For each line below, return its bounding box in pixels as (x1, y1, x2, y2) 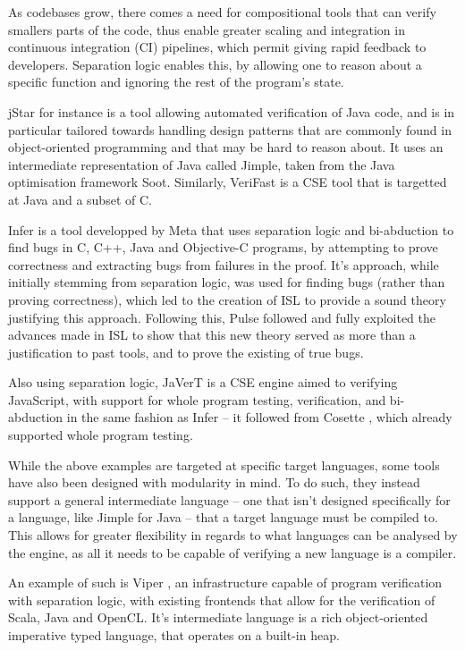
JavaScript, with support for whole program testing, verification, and (8, 390, 386, 409)
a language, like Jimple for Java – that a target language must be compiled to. (8, 508, 438, 527)
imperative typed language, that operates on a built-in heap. (8, 626, 340, 644)
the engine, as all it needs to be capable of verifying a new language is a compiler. (8, 543, 457, 561)
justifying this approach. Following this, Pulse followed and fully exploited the (8, 308, 435, 326)
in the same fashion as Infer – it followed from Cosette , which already (66, 408, 452, 426)
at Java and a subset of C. (8, 190, 152, 208)
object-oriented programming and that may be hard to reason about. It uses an (8, 138, 444, 156)
